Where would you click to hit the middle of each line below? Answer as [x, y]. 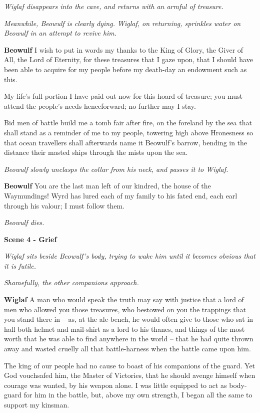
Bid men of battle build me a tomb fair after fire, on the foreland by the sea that [128, 123]
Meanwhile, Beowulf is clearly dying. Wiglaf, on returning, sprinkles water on [122, 23]
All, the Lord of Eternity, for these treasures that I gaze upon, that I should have [128, 59]
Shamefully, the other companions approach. [71, 282]
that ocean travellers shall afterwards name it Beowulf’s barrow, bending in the [126, 142]
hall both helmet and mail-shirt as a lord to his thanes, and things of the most [124, 329]
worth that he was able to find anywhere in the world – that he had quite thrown [129, 339]
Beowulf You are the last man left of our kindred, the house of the [107, 186]
